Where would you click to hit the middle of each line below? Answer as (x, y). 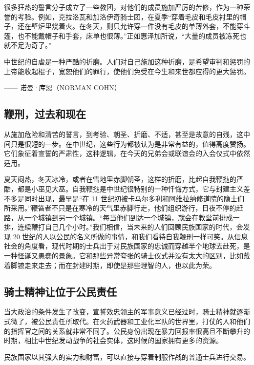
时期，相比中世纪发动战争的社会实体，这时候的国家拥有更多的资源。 (113, 340)
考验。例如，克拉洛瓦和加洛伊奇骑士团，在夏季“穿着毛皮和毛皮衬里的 (128, 16)
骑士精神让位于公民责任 (60, 291)
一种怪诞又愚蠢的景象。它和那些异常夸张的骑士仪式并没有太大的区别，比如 (124, 256)
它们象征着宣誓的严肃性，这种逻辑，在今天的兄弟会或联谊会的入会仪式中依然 (127, 153)
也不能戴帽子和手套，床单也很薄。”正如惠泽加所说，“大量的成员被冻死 (128, 35)
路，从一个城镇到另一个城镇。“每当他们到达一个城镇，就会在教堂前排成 (118, 217)
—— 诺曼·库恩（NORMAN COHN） (63, 87)
